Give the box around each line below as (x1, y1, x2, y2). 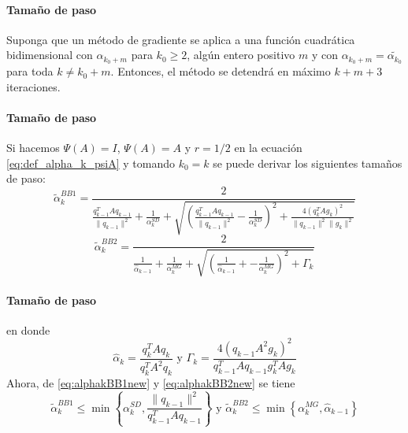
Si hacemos (6, 139, 60, 156)
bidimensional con (6, 46, 93, 63)
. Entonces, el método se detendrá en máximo (110, 63, 331, 80)
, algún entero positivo (187, 46, 295, 63)
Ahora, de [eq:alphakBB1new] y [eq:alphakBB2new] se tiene (6, 374, 295, 390)
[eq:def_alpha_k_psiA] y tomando (6, 154, 176, 171)
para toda (6, 63, 54, 80)
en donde (6, 321, 50, 338)
